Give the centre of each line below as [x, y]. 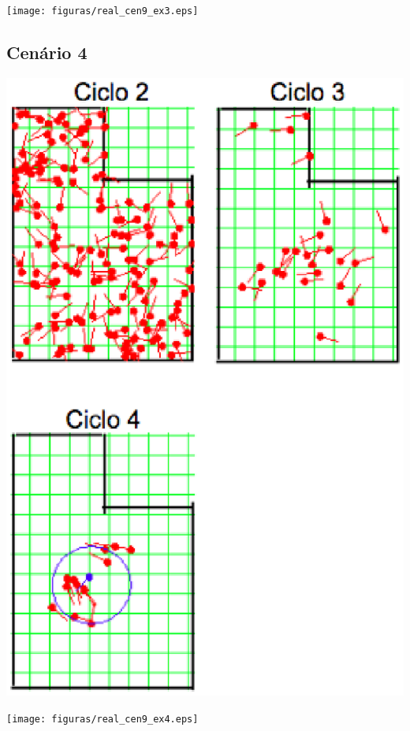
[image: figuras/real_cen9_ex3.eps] [102, 11]
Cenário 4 [47, 52]
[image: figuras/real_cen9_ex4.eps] [102, 719]
